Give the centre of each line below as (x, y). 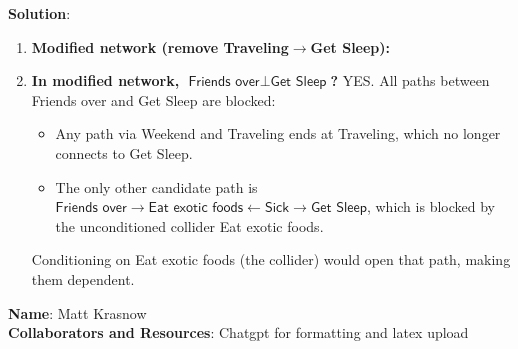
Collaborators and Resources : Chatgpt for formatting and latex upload (238, 332)
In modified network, (105, 80)
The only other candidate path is (156, 186)
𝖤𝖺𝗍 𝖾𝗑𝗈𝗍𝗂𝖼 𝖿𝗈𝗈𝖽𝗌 (196, 208)
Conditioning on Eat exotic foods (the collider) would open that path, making (271, 259)
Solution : (39, 13)
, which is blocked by (430, 206)
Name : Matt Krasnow (77, 312)
